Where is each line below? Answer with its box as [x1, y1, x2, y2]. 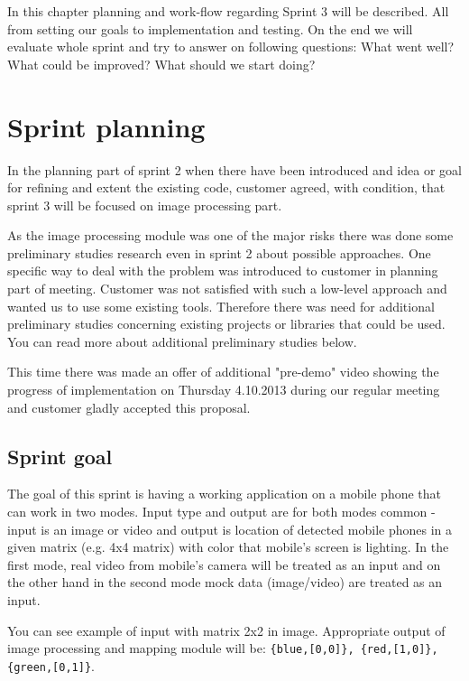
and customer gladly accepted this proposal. [7, 397, 251, 416]
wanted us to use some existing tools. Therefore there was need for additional [7, 296, 435, 315]
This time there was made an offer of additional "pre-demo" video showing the [7, 362, 439, 381]
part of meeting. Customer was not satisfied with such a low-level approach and [7, 279, 447, 298]
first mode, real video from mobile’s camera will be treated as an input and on [7, 555, 441, 574]
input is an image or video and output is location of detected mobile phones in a [7, 519, 453, 538]
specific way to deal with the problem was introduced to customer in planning [7, 261, 438, 280]
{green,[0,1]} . [7, 656, 95, 675]
